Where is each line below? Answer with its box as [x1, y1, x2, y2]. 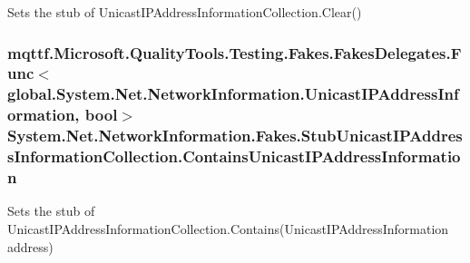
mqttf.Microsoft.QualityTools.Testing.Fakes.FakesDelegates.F [7, 41, 462, 63]
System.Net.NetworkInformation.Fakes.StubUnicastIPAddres [7, 124, 463, 147]
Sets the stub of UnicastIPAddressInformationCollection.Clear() [7, 3, 362, 21]
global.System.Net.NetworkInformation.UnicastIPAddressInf [7, 83, 459, 105]
